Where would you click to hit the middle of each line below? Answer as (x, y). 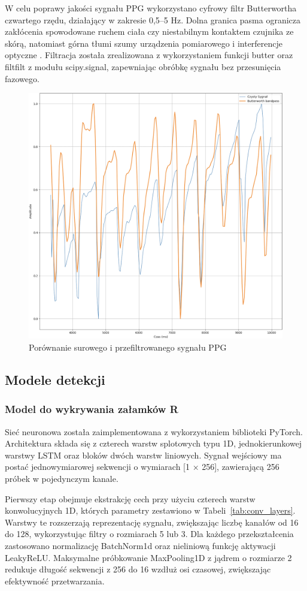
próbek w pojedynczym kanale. (62, 479)
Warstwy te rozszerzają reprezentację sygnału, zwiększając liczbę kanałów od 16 (152, 522)
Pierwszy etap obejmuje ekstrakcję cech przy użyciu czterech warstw (130, 498)
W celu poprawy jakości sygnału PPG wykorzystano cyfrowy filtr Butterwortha (151, 8)
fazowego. (22, 78)
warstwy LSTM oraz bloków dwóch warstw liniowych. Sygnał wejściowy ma (143, 455)
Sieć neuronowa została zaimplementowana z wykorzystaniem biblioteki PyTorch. (154, 431)
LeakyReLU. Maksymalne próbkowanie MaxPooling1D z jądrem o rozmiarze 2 (148, 557)
